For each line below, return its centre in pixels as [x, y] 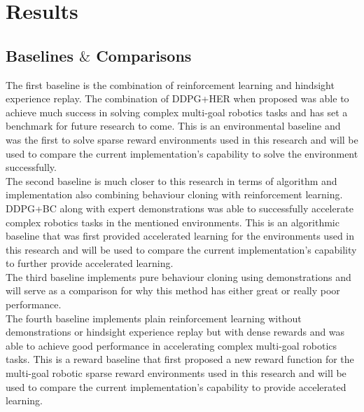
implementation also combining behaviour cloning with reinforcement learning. [174, 194]
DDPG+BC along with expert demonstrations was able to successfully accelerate [180, 208]
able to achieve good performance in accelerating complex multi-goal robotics [171, 345]
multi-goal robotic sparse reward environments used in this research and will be [176, 373]
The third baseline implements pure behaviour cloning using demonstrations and [178, 276]
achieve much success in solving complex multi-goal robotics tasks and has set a [177, 112]
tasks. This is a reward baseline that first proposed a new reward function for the [180, 359]
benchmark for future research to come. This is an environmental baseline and [173, 126]
